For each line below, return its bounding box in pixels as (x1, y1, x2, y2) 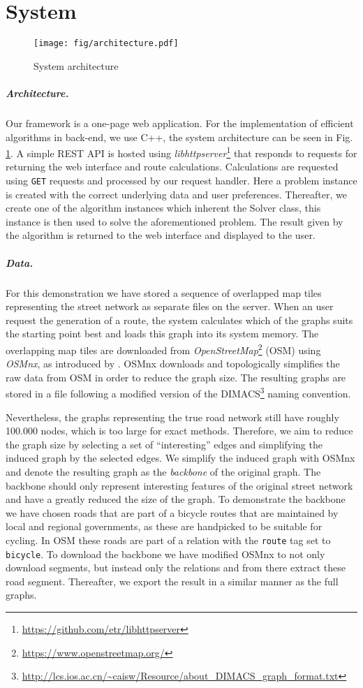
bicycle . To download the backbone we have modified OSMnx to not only (6, 546, 325, 561)
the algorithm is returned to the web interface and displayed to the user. (6, 228, 316, 242)
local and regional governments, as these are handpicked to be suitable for (6, 519, 323, 534)
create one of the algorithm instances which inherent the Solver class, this (6, 200, 321, 215)
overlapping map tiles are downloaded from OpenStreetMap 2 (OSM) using (6, 340, 321, 357)
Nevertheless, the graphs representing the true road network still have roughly (6, 409, 339, 424)
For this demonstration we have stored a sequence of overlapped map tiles (6, 285, 322, 300)
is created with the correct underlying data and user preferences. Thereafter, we (6, 186, 348, 201)
